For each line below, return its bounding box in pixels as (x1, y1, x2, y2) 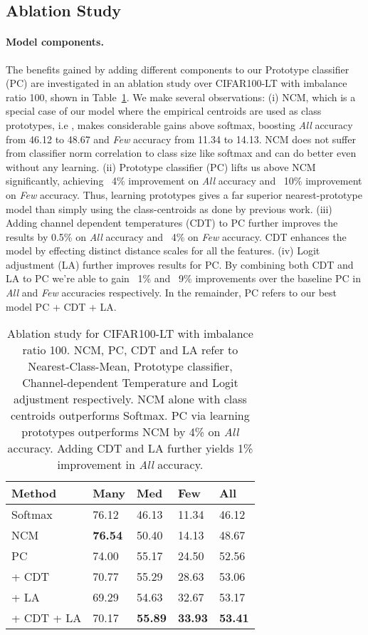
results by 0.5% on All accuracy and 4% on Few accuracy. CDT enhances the (6, 229, 347, 244)
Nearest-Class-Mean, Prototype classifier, (28, 358, 233, 375)
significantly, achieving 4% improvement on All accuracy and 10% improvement (6, 173, 362, 188)
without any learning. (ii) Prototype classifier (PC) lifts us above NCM (6, 159, 316, 174)
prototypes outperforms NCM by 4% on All (21, 423, 239, 440)
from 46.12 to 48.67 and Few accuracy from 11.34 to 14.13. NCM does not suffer (6, 131, 356, 146)
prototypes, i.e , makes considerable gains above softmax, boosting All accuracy (6, 117, 353, 132)
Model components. (6, 34, 104, 49)
